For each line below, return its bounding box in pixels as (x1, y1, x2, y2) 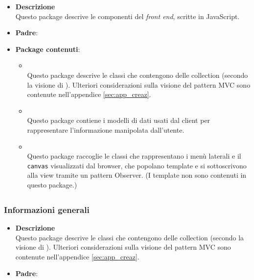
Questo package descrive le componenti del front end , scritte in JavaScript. (15, 11, 240, 21)
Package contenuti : (15, 44, 80, 54)
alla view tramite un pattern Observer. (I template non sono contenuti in (27, 170, 247, 180)
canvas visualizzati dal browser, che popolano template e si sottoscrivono (27, 160, 247, 170)
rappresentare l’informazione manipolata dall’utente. (27, 124, 185, 135)
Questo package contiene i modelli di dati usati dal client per (27, 115, 210, 125)
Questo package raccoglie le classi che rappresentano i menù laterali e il (27, 151, 241, 161)
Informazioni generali (4, 203, 90, 215)
